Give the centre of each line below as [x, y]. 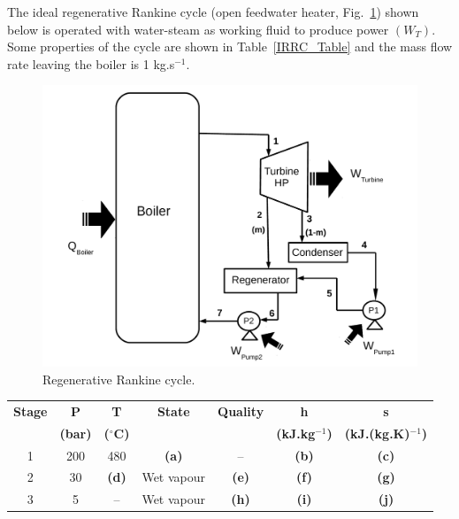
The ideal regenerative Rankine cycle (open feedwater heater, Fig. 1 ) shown [213, 12]
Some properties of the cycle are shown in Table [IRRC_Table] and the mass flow [230, 46]
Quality [241, 411]
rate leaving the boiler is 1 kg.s [91, 63]
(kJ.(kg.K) [377, 433]
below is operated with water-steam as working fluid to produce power [198, 29]
